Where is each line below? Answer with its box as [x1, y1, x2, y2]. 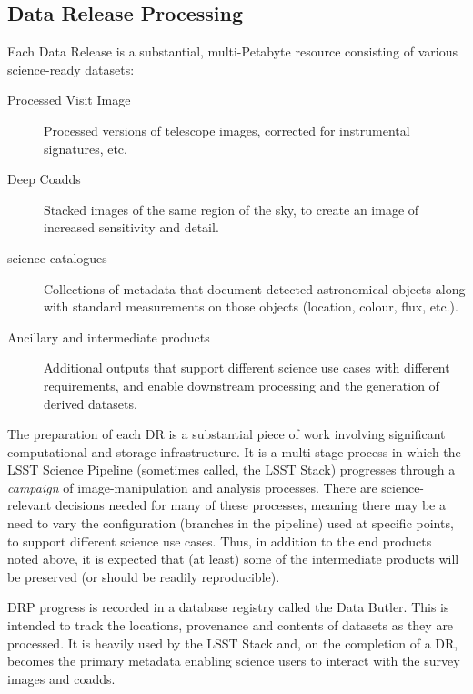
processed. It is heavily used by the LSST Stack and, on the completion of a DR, [7, 633, 458, 652]
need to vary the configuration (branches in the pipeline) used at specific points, [7, 514, 454, 533]
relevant [7, 495, 52, 515]
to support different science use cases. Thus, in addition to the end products [7, 531, 432, 550]
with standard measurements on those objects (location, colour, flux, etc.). [44, 297, 458, 316]
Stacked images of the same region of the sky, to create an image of [44, 199, 419, 219]
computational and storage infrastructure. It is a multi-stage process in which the [7, 442, 461, 461]
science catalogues [7, 248, 107, 267]
